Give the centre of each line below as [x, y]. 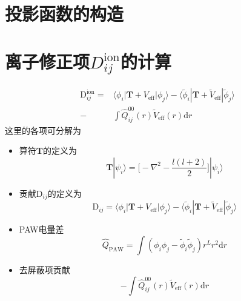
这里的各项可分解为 [43, 130]
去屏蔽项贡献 [45, 270]
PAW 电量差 [41, 229]
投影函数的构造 [64, 14]
